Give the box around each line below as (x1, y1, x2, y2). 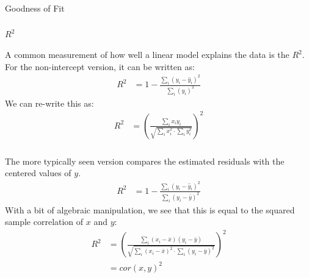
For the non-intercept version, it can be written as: (5, 60, 195, 73)
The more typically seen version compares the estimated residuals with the (5, 154, 285, 167)
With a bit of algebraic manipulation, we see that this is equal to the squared (5, 203, 295, 216)
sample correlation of (5, 215, 84, 228)
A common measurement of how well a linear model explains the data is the (5, 48, 289, 61)
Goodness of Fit (5, 1, 65, 14)
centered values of (5, 166, 71, 179)
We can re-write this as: (5, 96, 94, 109)
